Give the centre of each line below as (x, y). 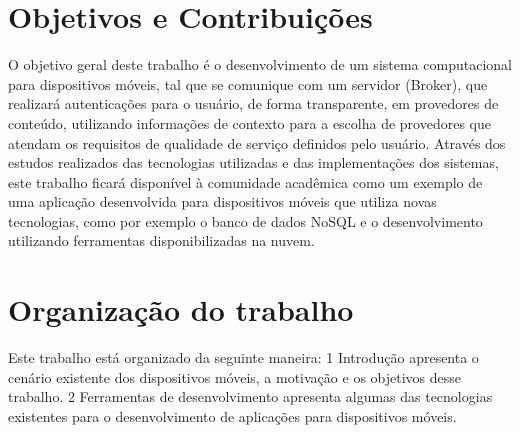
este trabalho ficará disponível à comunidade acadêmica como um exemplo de (245, 181)
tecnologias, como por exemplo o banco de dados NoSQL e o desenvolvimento (245, 220)
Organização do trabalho (181, 309)
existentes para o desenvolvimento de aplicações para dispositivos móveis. (232, 415)
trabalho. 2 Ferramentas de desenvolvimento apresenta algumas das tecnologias (250, 396)
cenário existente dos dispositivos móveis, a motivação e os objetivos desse (234, 376)
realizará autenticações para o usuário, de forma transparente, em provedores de (253, 103)
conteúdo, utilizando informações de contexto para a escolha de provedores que (249, 122)
